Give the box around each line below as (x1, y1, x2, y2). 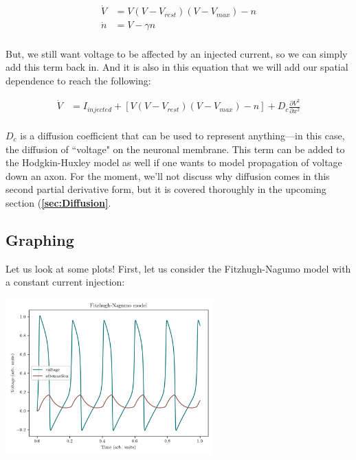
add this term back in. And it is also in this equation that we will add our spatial (5, 60, 348, 74)
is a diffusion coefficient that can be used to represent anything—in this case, (20, 128, 345, 142)
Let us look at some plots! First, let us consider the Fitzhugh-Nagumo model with (5, 261, 351, 275)
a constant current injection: (5, 275, 125, 289)
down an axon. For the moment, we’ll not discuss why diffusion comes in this (5, 168, 330, 183)
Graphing (5, 229, 74, 250)
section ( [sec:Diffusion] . (5, 195, 111, 209)
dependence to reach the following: (5, 73, 151, 87)
